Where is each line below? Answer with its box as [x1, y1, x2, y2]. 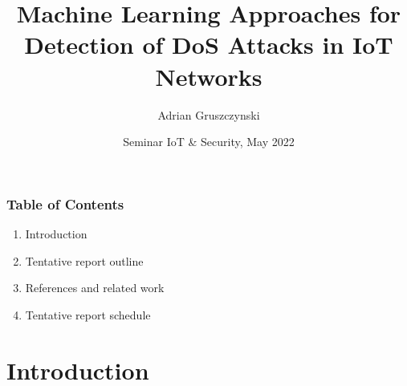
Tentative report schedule [25, 306, 151, 323]
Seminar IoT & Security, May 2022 [123, 133, 295, 150]
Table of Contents [6, 193, 124, 213]
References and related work [25, 279, 165, 296]
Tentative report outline [25, 252, 144, 269]
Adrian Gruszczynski [157, 106, 260, 123]
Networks [155, 59, 263, 92]
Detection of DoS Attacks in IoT [24, 28, 393, 61]
